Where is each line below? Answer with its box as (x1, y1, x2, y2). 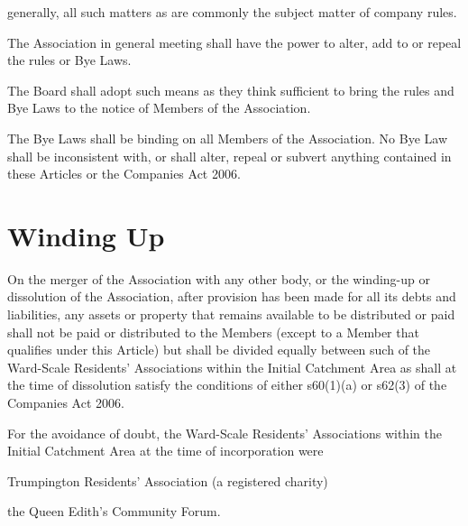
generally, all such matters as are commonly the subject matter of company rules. (7, 3, 457, 21)
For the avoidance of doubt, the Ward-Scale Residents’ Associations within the (7, 423, 442, 442)
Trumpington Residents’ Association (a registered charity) (7, 471, 328, 490)
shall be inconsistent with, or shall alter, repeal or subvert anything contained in (7, 146, 452, 165)
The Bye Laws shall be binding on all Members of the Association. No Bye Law (7, 128, 448, 147)
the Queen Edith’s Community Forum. (7, 502, 221, 521)
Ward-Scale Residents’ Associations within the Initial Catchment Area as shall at (7, 357, 457, 376)
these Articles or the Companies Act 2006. (7, 164, 241, 183)
